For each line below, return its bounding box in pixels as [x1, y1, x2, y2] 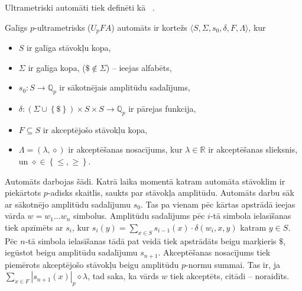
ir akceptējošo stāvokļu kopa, [43, 123, 148, 135]
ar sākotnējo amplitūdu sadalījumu [5, 198, 131, 210]
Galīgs [5, 21, 28, 33]
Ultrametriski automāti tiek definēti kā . [5, 1, 155, 13]
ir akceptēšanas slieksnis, [208, 143, 298, 156]
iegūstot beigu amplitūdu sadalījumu [5, 246, 138, 258]
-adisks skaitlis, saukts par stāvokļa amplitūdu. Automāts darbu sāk [47, 186, 294, 199]
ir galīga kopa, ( [28, 61, 86, 73]
